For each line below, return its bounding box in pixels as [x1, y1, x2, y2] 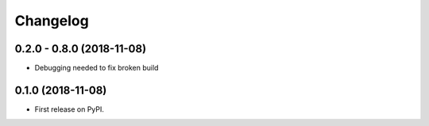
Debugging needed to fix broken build [34, 63, 159, 73]
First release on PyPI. [34, 104, 105, 114]
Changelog [14, 12, 89, 29]
